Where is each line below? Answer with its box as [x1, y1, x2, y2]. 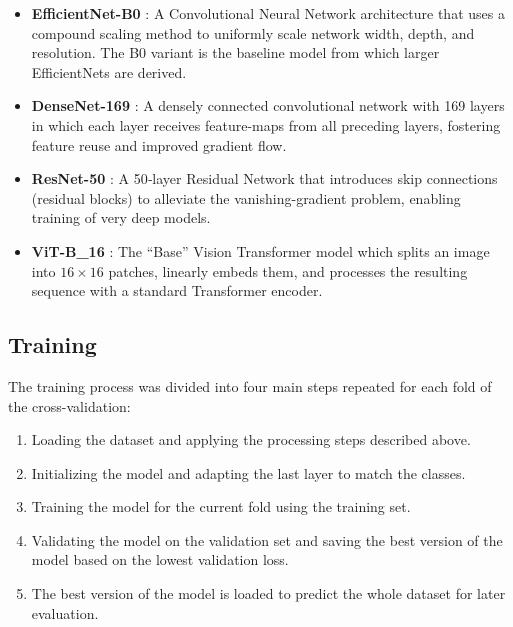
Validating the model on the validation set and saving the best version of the [31, 529, 503, 550]
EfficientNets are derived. [31, 61, 187, 82]
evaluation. [31, 602, 99, 623]
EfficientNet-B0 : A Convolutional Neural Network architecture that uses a [31, 3, 505, 23]
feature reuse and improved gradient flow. [31, 134, 287, 155]
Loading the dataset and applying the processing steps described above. [31, 429, 471, 450]
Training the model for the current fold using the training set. [31, 496, 411, 517]
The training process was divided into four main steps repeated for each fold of [8, 375, 492, 396]
